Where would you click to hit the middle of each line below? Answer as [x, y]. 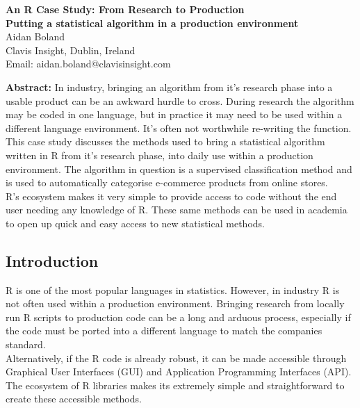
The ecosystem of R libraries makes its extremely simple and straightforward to [175, 385]
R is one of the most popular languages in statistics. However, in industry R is [173, 289]
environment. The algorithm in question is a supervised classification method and [179, 169]
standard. [26, 344]
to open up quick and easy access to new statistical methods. [135, 223]
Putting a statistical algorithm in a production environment [152, 23]
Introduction [52, 260]
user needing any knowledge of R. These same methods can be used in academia [177, 210]
